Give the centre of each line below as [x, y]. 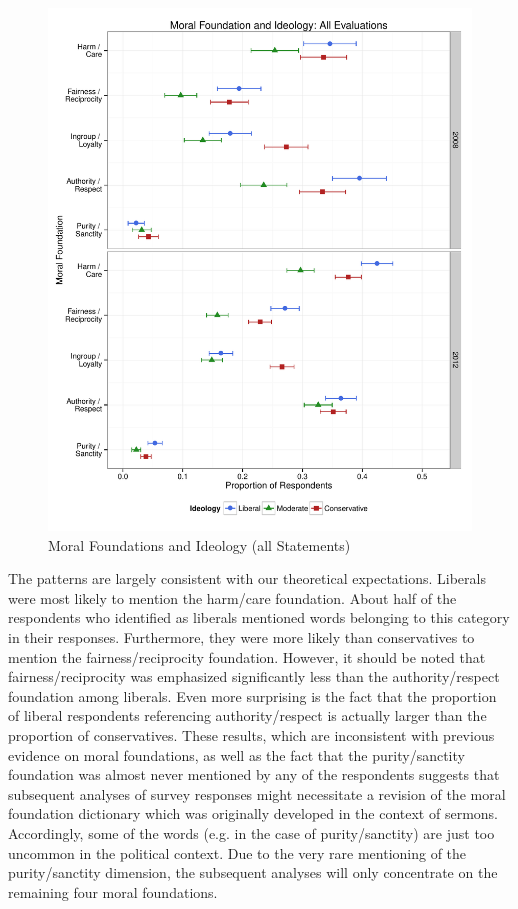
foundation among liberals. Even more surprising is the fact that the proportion [252, 695]
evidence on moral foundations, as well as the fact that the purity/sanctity [236, 754]
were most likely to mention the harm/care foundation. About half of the [232, 597]
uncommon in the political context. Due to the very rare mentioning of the [237, 852]
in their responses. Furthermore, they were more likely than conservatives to [241, 637]
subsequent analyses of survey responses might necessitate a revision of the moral [257, 793]
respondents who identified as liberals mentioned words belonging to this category [259, 617]
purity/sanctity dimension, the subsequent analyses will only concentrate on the [253, 872]
